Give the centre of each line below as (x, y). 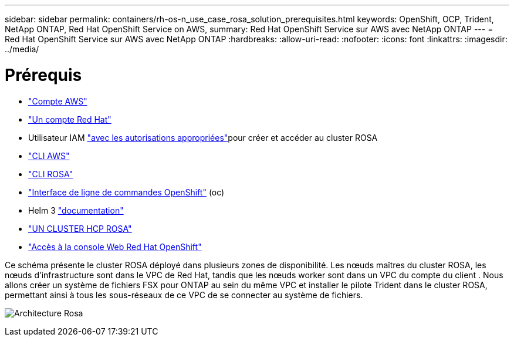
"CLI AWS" (49, 156)
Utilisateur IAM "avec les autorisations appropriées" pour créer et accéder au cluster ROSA (203, 137)
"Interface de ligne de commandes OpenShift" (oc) (126, 192)
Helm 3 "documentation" (76, 210)
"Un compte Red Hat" (70, 119)
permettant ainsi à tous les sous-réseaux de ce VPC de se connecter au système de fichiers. (184, 295)
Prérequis (43, 75)
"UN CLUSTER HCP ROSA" (80, 228)
